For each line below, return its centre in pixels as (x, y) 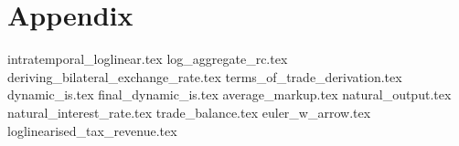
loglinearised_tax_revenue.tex (92, 130)
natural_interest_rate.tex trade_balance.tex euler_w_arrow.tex (189, 112)
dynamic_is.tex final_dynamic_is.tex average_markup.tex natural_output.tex (229, 94)
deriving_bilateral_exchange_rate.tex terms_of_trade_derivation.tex (205, 76)
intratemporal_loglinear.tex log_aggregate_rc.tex (148, 59)
